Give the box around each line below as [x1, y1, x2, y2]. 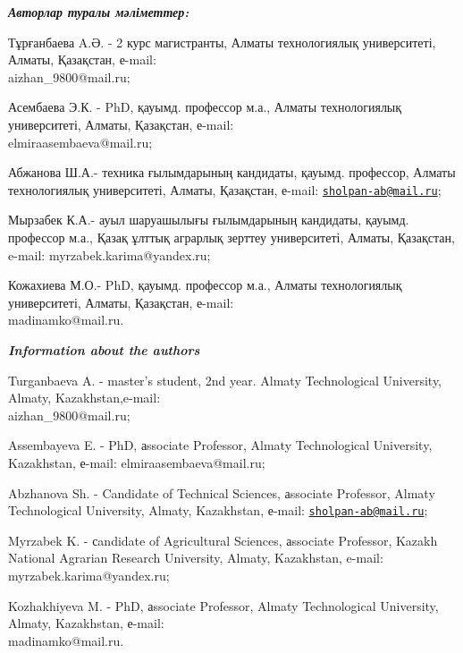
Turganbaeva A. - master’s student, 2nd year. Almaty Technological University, [8, 370, 442, 389]
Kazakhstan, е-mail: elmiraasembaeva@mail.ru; [8, 453, 265, 471]
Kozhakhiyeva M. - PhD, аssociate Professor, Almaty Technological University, [8, 596, 439, 615]
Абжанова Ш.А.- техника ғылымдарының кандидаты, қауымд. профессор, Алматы [8, 163, 456, 182]
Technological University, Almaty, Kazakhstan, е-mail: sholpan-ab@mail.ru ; [8, 501, 428, 520]
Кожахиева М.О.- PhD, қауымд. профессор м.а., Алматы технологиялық [8, 276, 402, 294]
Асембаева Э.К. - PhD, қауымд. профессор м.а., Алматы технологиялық [8, 98, 402, 116]
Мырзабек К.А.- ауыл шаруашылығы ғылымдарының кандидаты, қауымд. [8, 210, 409, 229]
